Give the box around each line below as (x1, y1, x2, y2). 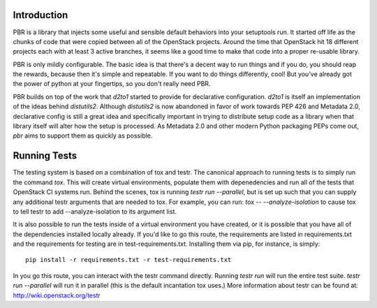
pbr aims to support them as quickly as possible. (13, 131, 153, 140)
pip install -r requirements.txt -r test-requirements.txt (25, 256, 232, 264)
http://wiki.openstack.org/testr (13, 291, 101, 300)
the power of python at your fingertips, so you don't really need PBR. (13, 80, 211, 88)
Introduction (13, 9, 68, 21)
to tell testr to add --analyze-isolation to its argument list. (13, 207, 177, 216)
